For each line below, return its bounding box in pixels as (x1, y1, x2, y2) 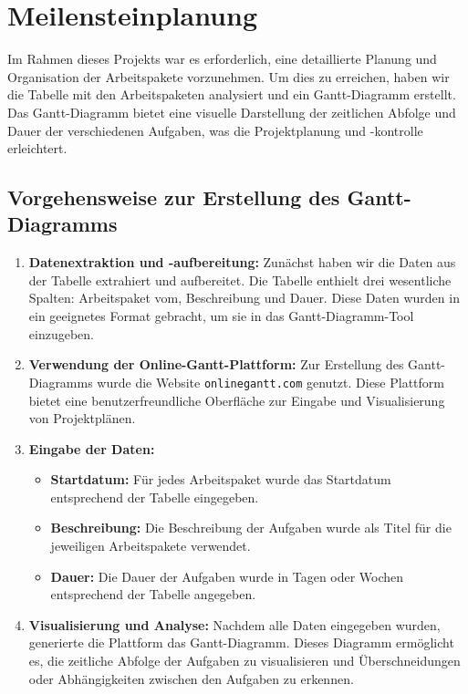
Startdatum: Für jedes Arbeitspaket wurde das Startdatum (50, 470, 391, 489)
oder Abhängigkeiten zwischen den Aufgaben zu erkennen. (28, 668, 354, 688)
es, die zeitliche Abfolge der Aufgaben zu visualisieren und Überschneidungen (28, 651, 461, 670)
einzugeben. (28, 324, 94, 343)
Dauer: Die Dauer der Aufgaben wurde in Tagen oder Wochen (50, 566, 404, 585)
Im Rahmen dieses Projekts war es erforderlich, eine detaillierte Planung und (7, 49, 437, 68)
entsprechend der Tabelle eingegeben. (50, 487, 259, 506)
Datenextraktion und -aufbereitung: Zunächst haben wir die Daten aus (28, 253, 456, 272)
